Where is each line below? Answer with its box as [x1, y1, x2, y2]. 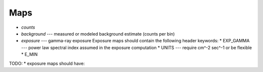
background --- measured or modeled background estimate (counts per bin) [21, 31, 175, 36]
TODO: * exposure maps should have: [9, 60, 85, 66]
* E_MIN [21, 52, 38, 57]
